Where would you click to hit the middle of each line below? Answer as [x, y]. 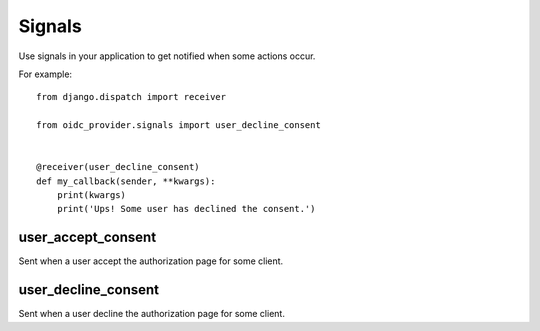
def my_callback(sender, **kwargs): [126, 181]
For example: [45, 74]
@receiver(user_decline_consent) [118, 167]
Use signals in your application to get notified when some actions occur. [167, 56]
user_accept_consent [87, 237]
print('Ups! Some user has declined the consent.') [186, 209]
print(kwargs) [91, 195]
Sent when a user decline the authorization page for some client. [151, 314]
